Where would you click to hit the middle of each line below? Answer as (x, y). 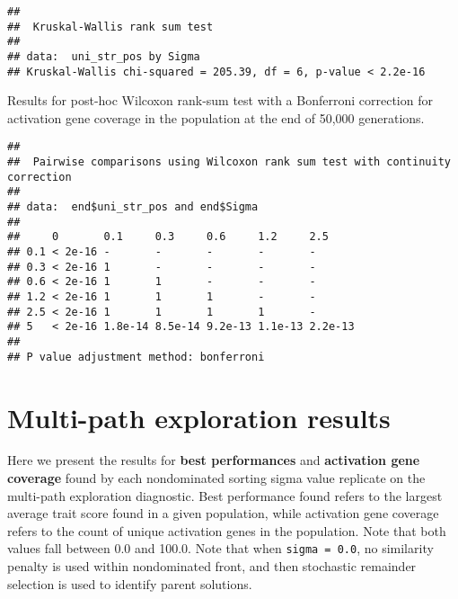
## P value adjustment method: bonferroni (136, 357)
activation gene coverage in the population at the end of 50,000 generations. (216, 117)
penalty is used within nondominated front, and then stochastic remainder (212, 566)
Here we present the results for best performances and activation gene (214, 460)
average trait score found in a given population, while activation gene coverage (223, 513)
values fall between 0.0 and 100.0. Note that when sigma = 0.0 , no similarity (220, 548)
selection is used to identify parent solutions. (130, 583)
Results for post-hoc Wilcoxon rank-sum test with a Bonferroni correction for (220, 100)
